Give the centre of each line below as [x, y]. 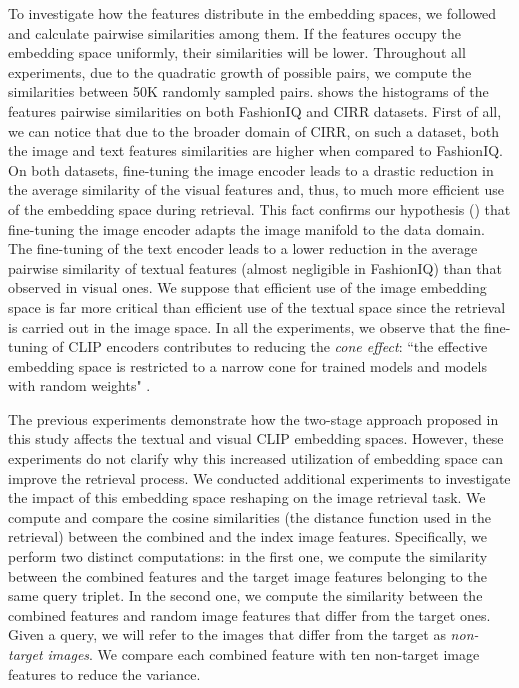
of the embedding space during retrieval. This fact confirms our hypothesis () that [259, 208]
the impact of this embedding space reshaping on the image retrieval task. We [247, 497]
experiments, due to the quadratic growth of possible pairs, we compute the [240, 71]
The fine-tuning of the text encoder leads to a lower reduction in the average [243, 248]
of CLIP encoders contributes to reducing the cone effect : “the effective [270, 346]
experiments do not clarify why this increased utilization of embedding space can [256, 458]
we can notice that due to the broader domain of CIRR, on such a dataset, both [253, 130]
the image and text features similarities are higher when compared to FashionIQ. [255, 150]
